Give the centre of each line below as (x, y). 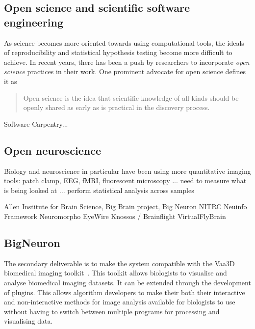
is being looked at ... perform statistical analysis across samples (99, 190)
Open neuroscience (52, 150)
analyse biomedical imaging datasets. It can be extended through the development (127, 282)
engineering (34, 22)
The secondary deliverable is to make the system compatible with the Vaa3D (119, 263)
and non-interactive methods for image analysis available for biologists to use (120, 302)
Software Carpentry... (36, 123)
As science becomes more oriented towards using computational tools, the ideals (124, 42)
